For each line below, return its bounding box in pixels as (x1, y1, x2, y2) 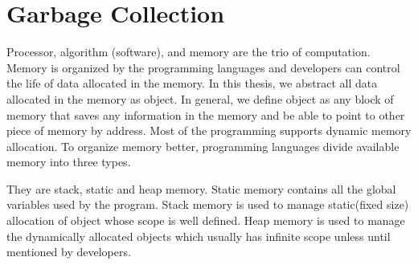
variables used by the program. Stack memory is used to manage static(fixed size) (6, 196, 409, 213)
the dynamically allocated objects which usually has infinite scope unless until (6, 227, 391, 244)
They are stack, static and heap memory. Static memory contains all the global (6, 180, 396, 197)
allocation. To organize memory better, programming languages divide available (6, 137, 400, 154)
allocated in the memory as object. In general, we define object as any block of (6, 90, 394, 107)
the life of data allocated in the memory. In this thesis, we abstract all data (6, 75, 378, 92)
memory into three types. (6, 153, 131, 170)
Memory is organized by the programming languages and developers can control (6, 59, 400, 75)
